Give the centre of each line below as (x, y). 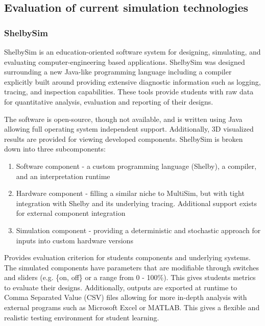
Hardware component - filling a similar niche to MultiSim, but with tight (130, 193)
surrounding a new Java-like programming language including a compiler (118, 72)
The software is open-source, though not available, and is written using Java (123, 119)
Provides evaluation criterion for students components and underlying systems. (127, 257)
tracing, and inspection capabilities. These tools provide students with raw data (129, 92)
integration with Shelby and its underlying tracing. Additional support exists (136, 203)
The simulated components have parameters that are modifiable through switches (132, 267)
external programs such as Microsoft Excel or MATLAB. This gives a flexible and (132, 307)
